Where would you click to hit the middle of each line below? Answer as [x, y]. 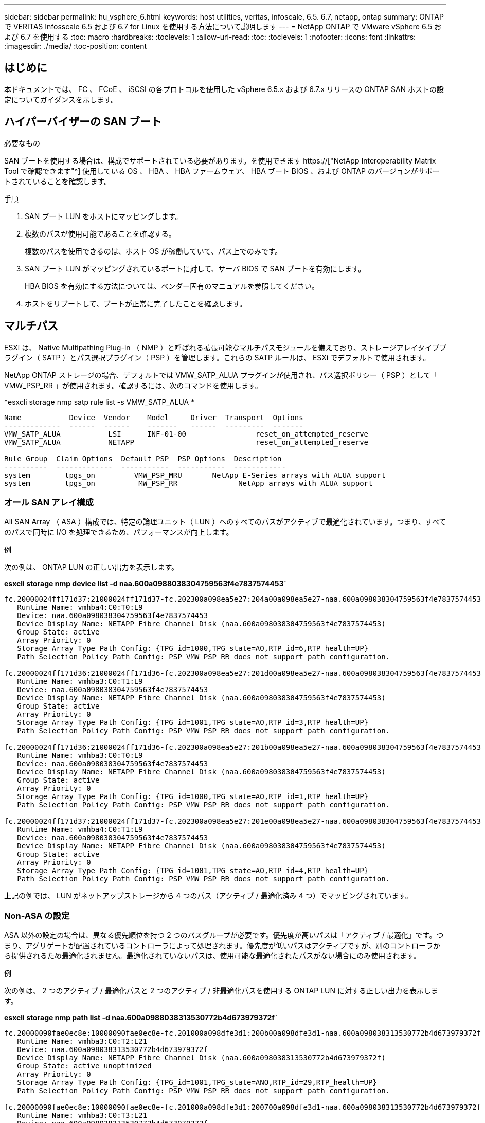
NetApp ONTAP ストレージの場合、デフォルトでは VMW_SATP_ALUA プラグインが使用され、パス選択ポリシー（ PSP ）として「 [221, 375]
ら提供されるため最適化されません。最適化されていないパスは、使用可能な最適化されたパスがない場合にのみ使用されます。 [212, 956]
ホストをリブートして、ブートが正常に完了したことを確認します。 [136, 303]
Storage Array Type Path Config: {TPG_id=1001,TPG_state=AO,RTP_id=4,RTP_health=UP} [193, 871]
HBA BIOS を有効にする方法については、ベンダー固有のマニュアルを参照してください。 [172, 286]
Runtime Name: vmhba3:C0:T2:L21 [82, 1042]
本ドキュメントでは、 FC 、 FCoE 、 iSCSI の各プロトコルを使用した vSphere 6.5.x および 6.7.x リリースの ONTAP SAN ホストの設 [224, 89]
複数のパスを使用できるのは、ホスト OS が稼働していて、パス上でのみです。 [154, 251]
